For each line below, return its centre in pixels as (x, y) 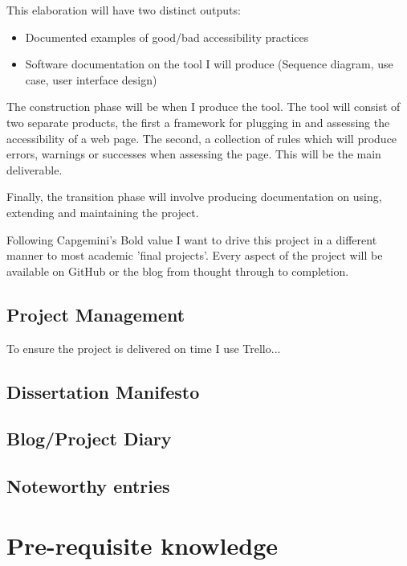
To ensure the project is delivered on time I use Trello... (144, 348)
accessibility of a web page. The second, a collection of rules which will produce (202, 138)
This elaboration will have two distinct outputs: (124, 10)
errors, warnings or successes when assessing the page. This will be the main (194, 154)
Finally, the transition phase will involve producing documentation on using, (194, 197)
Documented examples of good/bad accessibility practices (167, 37)
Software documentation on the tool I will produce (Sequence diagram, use (209, 64)
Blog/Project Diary (89, 439)
